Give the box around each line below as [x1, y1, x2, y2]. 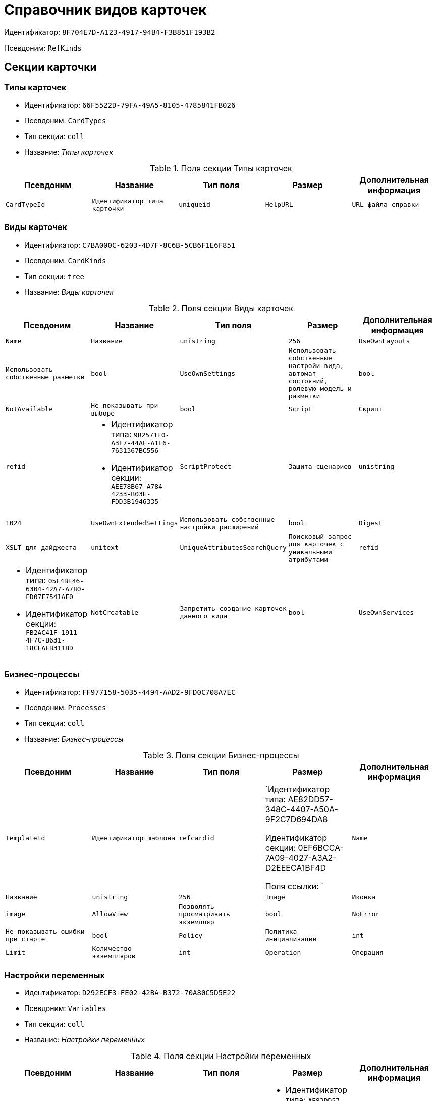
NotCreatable [91, 608, 139, 616]
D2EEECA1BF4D [265, 863, 326, 874]
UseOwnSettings [180, 369, 235, 377]
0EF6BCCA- [298, 843, 344, 853]
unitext [91, 544, 119, 552]
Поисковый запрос [288, 532, 352, 540]
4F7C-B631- [26, 636, 66, 644]
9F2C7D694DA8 [265, 814, 328, 825]
